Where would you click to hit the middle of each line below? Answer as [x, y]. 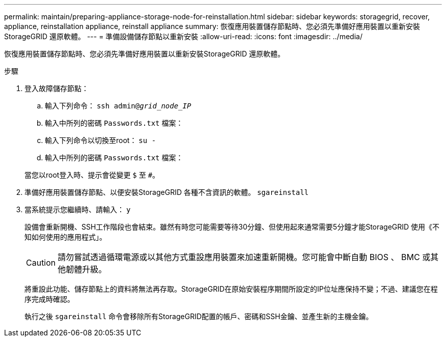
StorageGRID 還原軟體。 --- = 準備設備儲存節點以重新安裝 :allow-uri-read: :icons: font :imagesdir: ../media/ [183, 36]
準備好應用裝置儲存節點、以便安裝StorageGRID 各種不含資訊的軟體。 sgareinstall [167, 192]
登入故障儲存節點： [57, 88]
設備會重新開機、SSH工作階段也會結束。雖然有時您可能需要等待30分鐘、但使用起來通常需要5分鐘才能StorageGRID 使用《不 [232, 227]
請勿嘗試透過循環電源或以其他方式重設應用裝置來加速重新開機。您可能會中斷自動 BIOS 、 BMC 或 [244, 257]
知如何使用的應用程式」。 [65, 237]
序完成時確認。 [49, 299]
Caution [41, 263]
